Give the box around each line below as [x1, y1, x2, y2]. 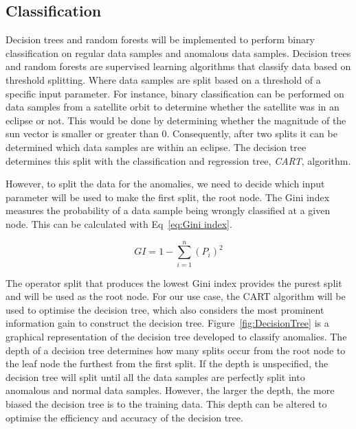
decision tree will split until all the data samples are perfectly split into [5, 369, 305, 384]
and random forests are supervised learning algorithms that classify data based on [5, 59, 351, 73]
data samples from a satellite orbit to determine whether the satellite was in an [5, 100, 340, 114]
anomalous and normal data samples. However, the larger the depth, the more [5, 383, 335, 397]
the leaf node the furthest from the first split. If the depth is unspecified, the [5, 356, 329, 371]
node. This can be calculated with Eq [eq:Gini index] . [5, 216, 232, 231]
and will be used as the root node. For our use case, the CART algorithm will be [5, 289, 346, 303]
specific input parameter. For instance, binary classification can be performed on [5, 86, 344, 100]
